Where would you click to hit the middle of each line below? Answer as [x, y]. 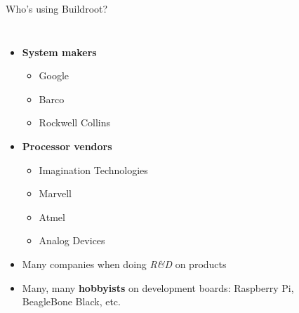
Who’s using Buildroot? [57, 8]
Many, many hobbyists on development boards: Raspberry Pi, [158, 287]
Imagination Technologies [93, 169]
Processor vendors [67, 146]
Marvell [55, 193]
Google [54, 75]
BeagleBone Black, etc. [71, 301]
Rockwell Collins [74, 122]
